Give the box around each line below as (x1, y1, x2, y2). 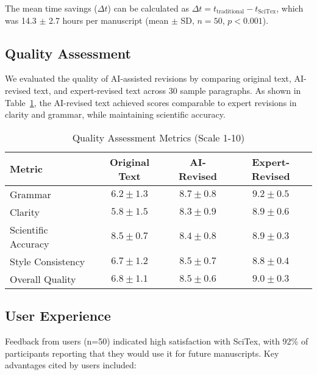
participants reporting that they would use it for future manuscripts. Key (5, 346, 279, 359)
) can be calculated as (107, 2, 189, 14)
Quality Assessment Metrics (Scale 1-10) (72, 130, 245, 145)
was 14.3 (5, 13, 37, 26)
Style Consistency (10, 254, 85, 268)
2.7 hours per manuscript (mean (49, 13, 169, 26)
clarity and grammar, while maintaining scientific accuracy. (5, 108, 226, 121)
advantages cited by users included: (5, 359, 137, 371)
